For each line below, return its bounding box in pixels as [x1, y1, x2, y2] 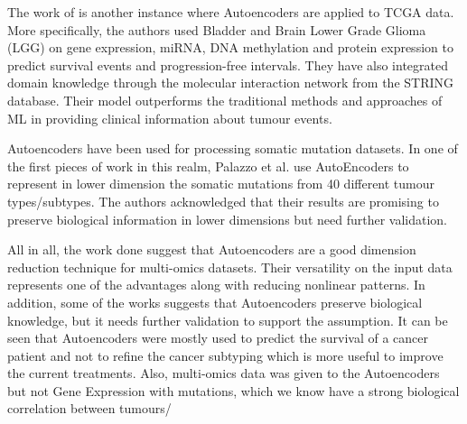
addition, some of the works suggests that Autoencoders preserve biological [7, 292, 423, 311]
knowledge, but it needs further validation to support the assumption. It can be [7, 310, 448, 329]
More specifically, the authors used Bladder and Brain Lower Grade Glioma [7, 20, 426, 39]
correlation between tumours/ [7, 399, 172, 418]
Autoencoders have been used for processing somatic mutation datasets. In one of [7, 139, 458, 158]
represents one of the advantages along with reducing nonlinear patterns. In [7, 275, 425, 294]
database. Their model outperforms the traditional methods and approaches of [7, 90, 443, 109]
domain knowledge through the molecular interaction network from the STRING [7, 73, 454, 92]
